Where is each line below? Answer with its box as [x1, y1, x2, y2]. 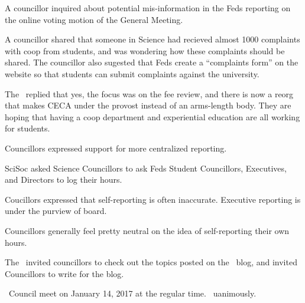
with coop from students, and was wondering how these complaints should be [5, 44, 285, 57]
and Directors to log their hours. [5, 173, 122, 186]
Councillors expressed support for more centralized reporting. [5, 141, 227, 154]
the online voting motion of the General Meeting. [5, 13, 183, 25]
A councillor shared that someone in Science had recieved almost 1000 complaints [5, 33, 300, 45]
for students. [5, 122, 50, 134]
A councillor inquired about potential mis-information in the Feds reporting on [5, 2, 291, 14]
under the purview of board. [5, 205, 107, 217]
